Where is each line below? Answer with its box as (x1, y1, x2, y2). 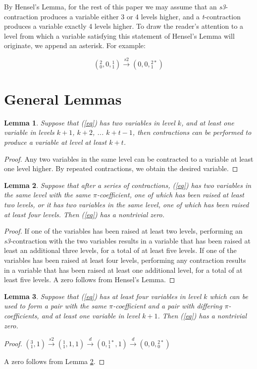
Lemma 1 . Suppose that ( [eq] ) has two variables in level (4, 117, 175, 127)
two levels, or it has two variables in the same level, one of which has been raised (4, 199, 249, 210)
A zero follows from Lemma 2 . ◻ (4, 356, 105, 366)
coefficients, (4, 310, 39, 320)
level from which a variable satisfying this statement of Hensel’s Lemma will (4, 30, 235, 41)
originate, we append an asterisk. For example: (4, 40, 146, 51)
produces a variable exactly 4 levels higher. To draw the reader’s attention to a (4, 21, 244, 31)
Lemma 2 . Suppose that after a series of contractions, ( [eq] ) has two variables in (4, 180, 252, 190)
